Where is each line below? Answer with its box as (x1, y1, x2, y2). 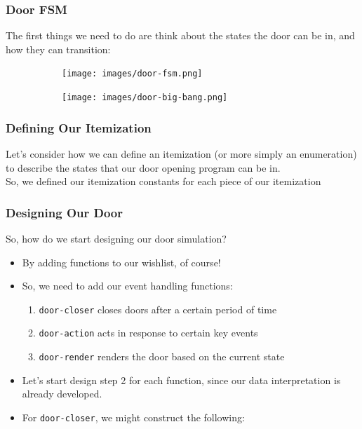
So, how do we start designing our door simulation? (6, 231, 227, 245)
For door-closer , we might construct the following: (22, 409, 245, 424)
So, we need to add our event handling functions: (22, 278, 233, 293)
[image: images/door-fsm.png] (62, 69, 203, 79)
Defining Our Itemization (6, 118, 152, 136)
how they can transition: (6, 41, 111, 56)
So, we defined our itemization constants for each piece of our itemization (6, 174, 321, 189)
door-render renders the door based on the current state (39, 349, 285, 364)
